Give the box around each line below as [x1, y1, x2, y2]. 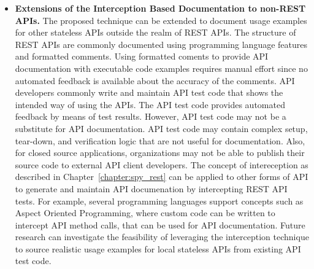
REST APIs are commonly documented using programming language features [15, 37, 307, 50]
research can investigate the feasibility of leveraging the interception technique [15, 230, 309, 243]
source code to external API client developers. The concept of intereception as [15, 158, 308, 171]
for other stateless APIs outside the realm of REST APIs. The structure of [15, 26, 296, 39]
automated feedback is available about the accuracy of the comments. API [15, 74, 295, 87]
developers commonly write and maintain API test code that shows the [15, 86, 283, 99]
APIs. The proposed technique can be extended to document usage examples [15, 14, 307, 26]
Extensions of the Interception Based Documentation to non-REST [15, 2, 306, 14]
